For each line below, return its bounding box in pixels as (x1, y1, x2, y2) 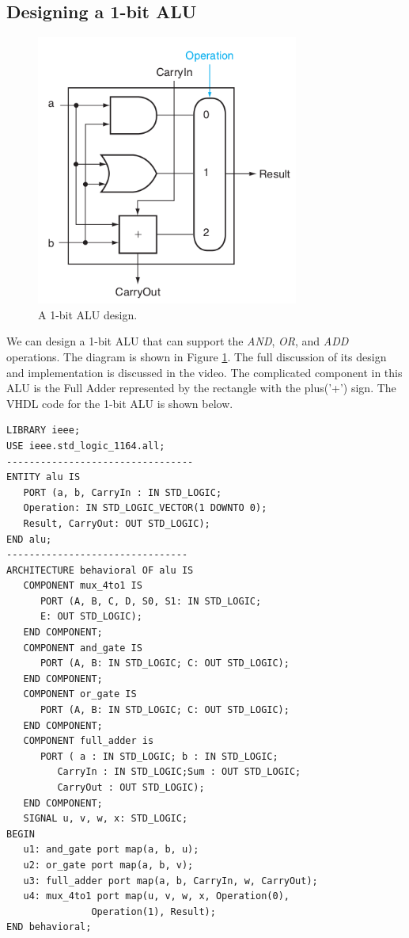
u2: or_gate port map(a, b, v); (23, 859, 194, 871)
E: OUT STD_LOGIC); (40, 611, 142, 623)
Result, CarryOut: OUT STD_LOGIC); (23, 517, 210, 529)
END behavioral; (6, 921, 92, 933)
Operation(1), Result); (91, 906, 216, 917)
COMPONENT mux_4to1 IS (23, 580, 142, 592)
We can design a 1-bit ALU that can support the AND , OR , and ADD (6, 333, 349, 349)
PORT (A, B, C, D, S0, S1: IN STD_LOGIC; (40, 595, 262, 607)
